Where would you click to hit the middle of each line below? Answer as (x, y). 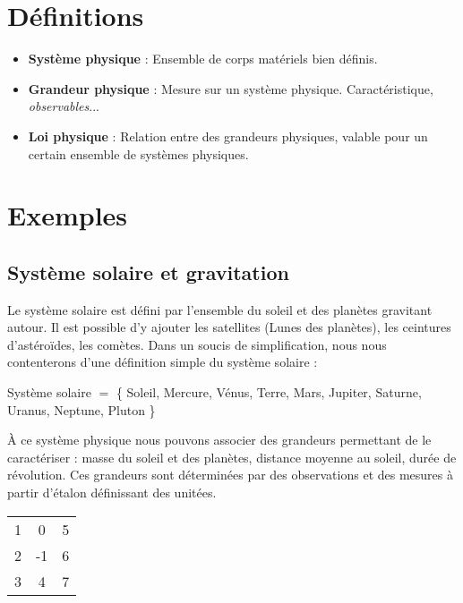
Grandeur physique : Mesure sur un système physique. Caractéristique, (231, 88)
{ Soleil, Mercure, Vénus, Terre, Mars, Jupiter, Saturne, (269, 392)
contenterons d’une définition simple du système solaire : (163, 362)
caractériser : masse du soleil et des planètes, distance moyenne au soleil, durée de (232, 457)
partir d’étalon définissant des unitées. (112, 493)
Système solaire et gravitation (148, 272)
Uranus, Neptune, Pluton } (81, 409)
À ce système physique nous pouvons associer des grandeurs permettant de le (219, 440)
